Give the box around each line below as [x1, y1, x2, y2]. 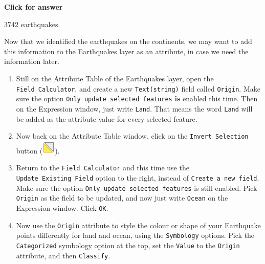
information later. [4, 56, 59, 67]
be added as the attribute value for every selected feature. [16, 113, 197, 124]
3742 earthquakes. [4, 18, 60, 29]
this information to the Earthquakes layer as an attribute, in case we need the [4, 46, 249, 56]
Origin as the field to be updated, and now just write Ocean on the [16, 192, 228, 203]
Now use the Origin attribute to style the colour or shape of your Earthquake [16, 219, 261, 230]
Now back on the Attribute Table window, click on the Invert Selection [16, 130, 249, 141]
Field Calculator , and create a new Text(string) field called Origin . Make [16, 83, 260, 94]
